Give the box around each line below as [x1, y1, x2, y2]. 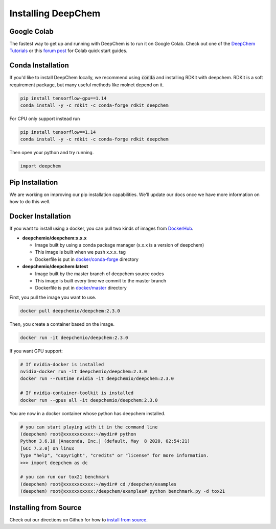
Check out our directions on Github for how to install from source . [9, 516, 148, 523]
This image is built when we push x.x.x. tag [35, 249, 126, 255]
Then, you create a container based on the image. [9, 321, 115, 327]
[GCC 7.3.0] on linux [20, 445, 75, 451]
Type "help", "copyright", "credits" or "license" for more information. [20, 452, 209, 459]
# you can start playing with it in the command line [20, 424, 158, 430]
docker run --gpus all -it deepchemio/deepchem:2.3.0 [20, 397, 158, 403]
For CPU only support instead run [9, 115, 80, 122]
